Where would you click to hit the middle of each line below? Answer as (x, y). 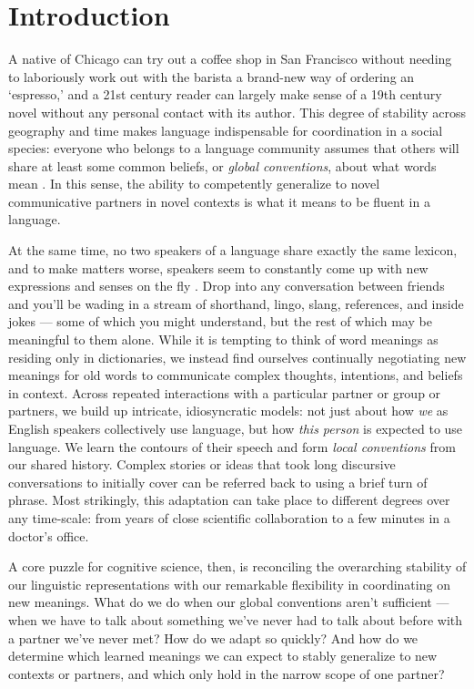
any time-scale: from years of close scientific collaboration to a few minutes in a (229, 517)
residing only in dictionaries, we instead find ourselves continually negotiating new (237, 357)
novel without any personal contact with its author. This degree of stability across (237, 112)
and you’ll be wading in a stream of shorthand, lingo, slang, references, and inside (236, 303)
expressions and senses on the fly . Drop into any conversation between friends (227, 286)
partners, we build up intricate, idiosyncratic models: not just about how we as (228, 411)
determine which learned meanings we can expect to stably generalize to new (223, 656)
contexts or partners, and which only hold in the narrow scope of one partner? (227, 673)
